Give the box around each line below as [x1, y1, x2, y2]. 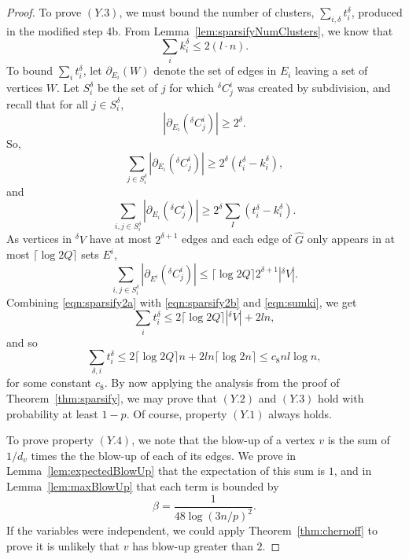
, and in [333, 462, 372, 479]
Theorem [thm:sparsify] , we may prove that [6, 390, 217, 406]
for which [169, 79, 215, 96]
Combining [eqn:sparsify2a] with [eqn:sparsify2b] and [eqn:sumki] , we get [6, 293, 357, 310]
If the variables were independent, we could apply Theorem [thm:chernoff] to [6, 522, 378, 539]
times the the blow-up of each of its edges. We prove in [31, 447, 297, 463]
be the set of [97, 79, 158, 96]
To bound [6, 62, 53, 79]
